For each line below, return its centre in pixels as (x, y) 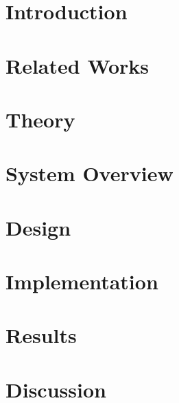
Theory (40, 119)
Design (38, 227)
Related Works (77, 65)
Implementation (82, 281)
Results (41, 335)
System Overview (89, 173)
